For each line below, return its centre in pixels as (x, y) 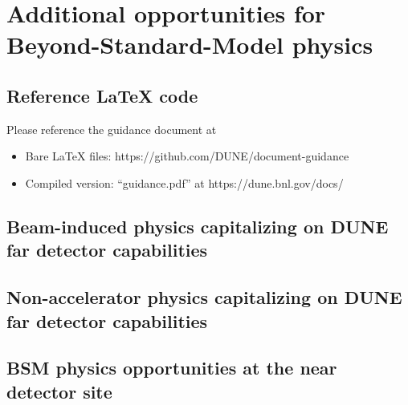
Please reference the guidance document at (112, 129)
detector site (59, 391)
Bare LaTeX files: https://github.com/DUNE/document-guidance (187, 156)
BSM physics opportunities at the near (172, 368)
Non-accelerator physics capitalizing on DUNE (204, 297)
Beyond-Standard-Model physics (190, 45)
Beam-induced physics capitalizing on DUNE (198, 226)
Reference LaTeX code (102, 95)
